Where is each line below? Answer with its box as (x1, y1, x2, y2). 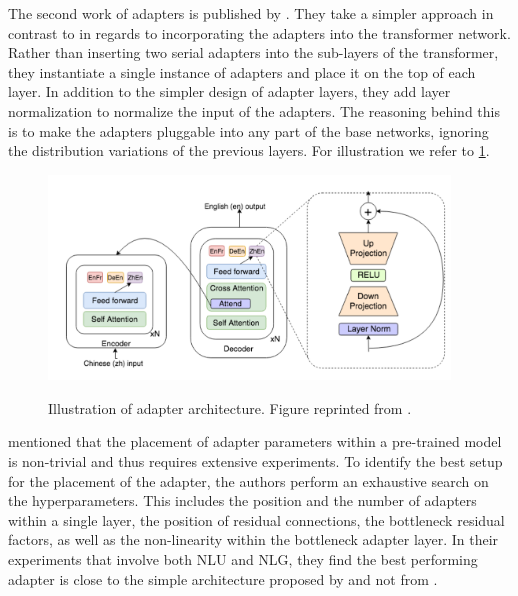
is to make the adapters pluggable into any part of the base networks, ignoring (8, 120, 489, 141)
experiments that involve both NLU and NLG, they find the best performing (8, 549, 478, 570)
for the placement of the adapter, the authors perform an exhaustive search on (8, 470, 489, 491)
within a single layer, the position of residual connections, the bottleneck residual (8, 509, 505, 530)
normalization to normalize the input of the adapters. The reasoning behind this (8, 100, 500, 121)
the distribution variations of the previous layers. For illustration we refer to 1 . (8, 140, 490, 161)
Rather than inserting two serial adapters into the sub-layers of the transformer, (8, 42, 499, 63)
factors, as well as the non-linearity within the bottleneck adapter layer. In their (8, 529, 499, 550)
